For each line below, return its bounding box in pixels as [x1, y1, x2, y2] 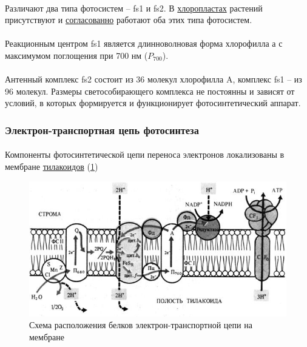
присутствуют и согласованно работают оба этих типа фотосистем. [5, 13, 252, 26]
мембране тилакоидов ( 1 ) [5, 160, 98, 172]
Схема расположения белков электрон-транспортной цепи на [29, 318, 252, 331]
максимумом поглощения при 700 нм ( [5, 49, 148, 61]
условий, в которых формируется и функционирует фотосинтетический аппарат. [5, 96, 301, 109]
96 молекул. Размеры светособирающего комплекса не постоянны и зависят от [5, 84, 295, 97]
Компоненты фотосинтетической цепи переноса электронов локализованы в [5, 148, 285, 161]
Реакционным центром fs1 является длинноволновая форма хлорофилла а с [5, 37, 283, 50]
